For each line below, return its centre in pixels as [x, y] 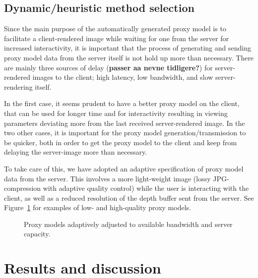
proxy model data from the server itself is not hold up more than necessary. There [129, 57]
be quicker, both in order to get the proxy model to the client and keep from [121, 142]
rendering [18, 86]
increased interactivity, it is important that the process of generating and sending [128, 48]
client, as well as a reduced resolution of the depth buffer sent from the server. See [129, 197]
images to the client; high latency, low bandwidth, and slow [123, 77]
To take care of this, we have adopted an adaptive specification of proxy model [124, 168]
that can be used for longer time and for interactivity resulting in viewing [116, 113]
